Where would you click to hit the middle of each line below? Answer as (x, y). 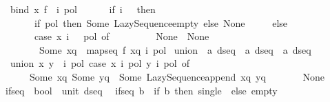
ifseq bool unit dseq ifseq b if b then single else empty (141, 90)
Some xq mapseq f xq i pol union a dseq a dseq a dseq (175, 49)
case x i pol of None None (122, 36)
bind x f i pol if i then (83, 9)
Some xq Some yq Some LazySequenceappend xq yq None (177, 76)
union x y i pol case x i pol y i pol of (100, 63)
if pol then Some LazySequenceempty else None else (161, 22)
